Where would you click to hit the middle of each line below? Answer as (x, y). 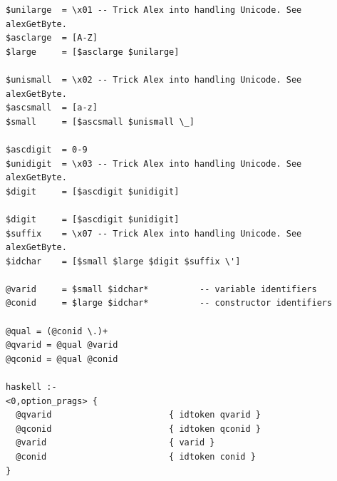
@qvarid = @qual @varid (62, 345)
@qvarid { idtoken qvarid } (138, 415)
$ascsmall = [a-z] (52, 108)
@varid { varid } (115, 443)
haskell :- (31, 387)
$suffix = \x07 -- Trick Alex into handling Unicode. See (154, 233)
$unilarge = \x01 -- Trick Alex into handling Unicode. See (154, 10)
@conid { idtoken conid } (136, 457)
